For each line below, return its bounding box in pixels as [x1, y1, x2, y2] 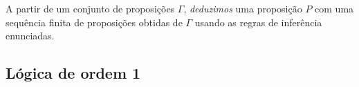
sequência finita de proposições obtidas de [6, 14, 183, 29]
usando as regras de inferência [194, 14, 322, 29]
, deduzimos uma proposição [183, 1, 302, 15]
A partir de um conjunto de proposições [6, 1, 175, 15]
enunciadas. [6, 28, 55, 43]
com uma [315, 1, 354, 15]
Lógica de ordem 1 [6, 62, 141, 84]
